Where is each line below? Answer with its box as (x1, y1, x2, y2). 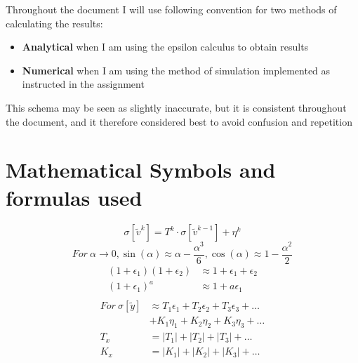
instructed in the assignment (22, 77, 145, 91)
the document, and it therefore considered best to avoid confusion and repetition (6, 114, 352, 128)
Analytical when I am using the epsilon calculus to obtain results (22, 39, 309, 54)
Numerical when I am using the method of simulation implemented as (22, 62, 331, 77)
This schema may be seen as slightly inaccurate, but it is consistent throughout (6, 100, 347, 114)
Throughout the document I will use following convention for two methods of (6, 2, 337, 16)
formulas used (6, 183, 142, 211)
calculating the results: (6, 15, 103, 30)
